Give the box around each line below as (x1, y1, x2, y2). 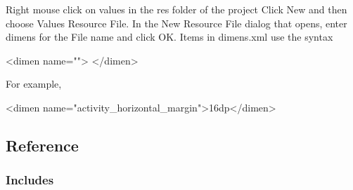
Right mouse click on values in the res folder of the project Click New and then (6, 2, 347, 16)
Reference (6, 134, 79, 156)
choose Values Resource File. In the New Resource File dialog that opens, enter (6, 15, 347, 30)
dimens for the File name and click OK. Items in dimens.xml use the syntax (6, 29, 333, 44)
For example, (6, 76, 62, 91)
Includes (6, 171, 54, 189)
